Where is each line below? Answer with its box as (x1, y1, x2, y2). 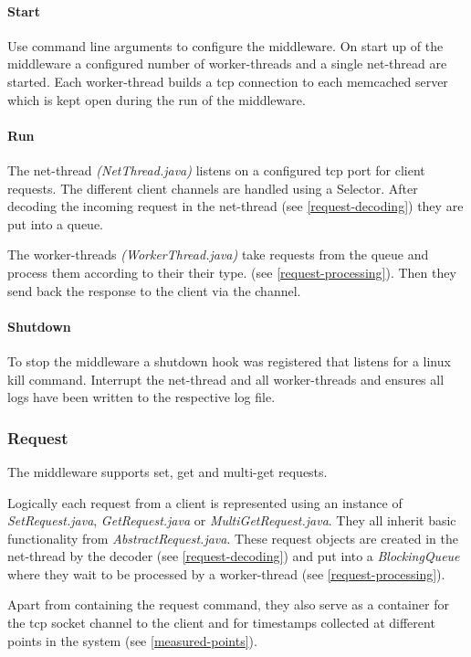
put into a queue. (7, 214, 104, 233)
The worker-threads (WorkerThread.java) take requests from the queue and (7, 245, 429, 264)
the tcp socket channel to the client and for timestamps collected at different (7, 613, 435, 632)
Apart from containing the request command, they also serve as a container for (7, 595, 449, 614)
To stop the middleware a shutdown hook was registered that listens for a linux (7, 351, 451, 370)
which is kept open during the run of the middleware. (7, 90, 306, 109)
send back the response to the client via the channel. (7, 281, 301, 300)
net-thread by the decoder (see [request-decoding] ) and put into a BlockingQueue (7, 546, 460, 566)
